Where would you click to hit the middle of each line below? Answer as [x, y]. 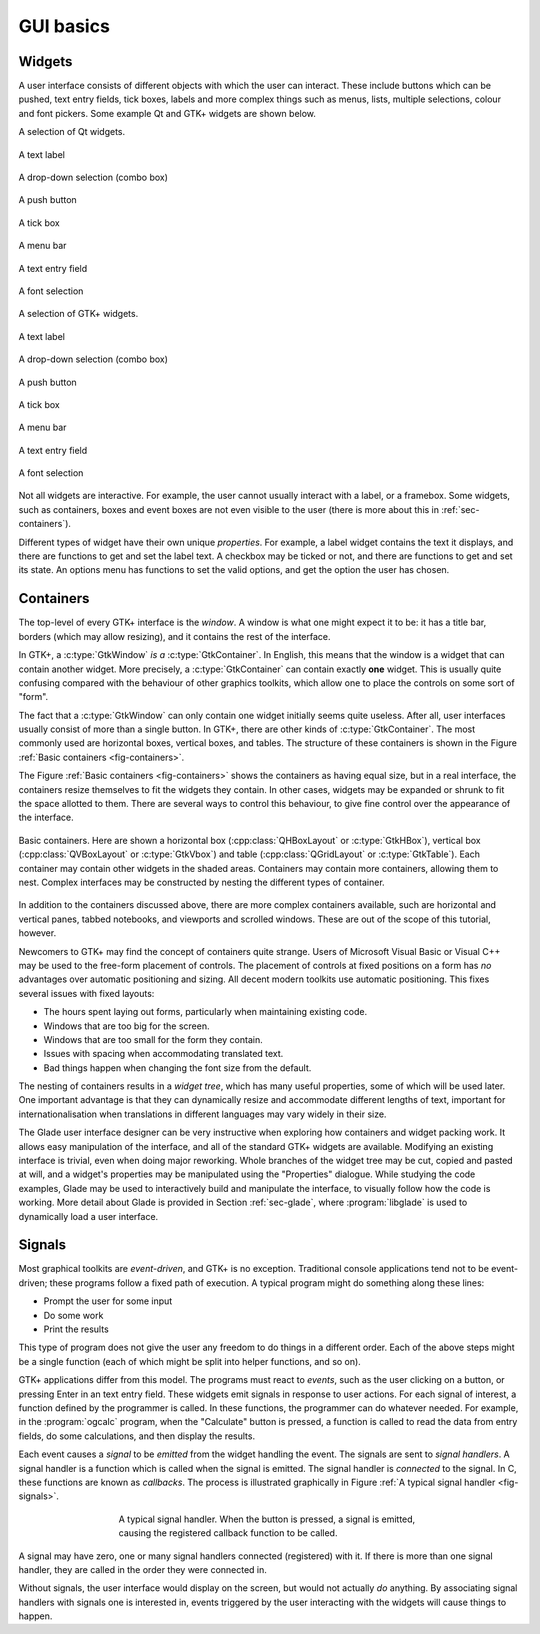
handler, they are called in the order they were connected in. [142, 1569]
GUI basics [64, 26]
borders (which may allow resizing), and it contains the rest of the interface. [174, 636]
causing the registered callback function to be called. [228, 1533]
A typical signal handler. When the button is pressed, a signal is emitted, [267, 1519]
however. [37, 933]
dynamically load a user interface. [88, 1216]
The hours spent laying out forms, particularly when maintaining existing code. [205, 1012]
